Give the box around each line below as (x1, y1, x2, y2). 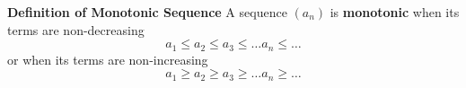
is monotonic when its (330, 3, 460, 21)
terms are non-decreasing (7, 20, 145, 39)
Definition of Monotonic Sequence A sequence (7, 3, 287, 21)
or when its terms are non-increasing (7, 49, 208, 68)
